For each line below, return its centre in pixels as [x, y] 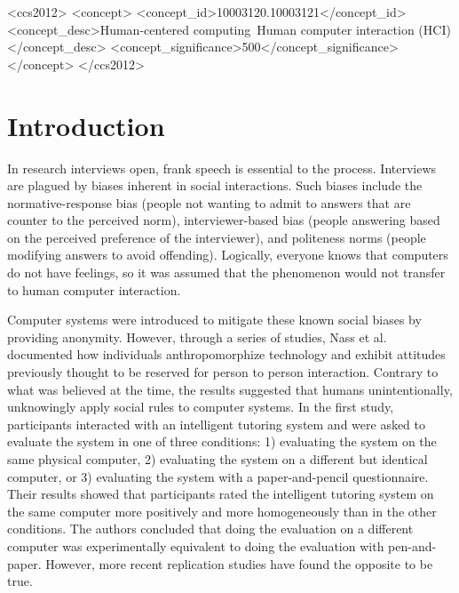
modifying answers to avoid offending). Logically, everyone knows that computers [228, 255]
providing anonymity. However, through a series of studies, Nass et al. [197, 337]
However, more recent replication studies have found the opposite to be [239, 563]
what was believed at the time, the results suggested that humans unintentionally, [230, 389]
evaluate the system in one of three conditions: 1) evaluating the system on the [222, 441]
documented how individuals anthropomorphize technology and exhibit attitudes [226, 354]
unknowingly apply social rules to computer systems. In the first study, [201, 407]
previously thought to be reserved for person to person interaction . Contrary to [223, 372]
